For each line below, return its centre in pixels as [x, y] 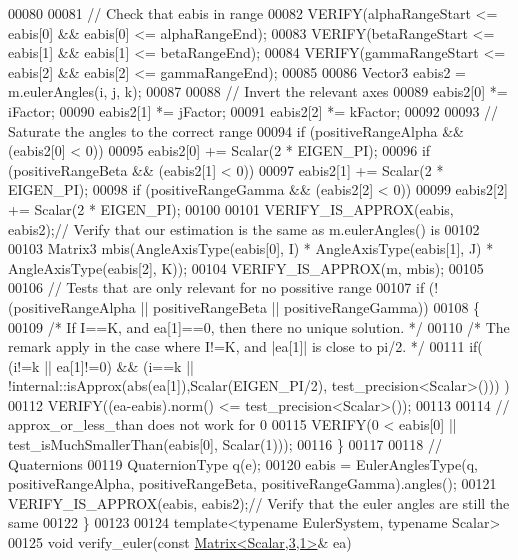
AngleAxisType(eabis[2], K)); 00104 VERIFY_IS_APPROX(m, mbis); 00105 [246, 267]
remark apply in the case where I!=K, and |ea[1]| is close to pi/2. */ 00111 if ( [245, 346]
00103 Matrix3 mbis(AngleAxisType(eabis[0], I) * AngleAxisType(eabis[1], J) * [251, 248]
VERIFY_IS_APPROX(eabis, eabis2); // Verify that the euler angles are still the [259, 502]
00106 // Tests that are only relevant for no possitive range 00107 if [216, 287]
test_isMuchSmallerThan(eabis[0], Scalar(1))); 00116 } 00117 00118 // [225, 444]
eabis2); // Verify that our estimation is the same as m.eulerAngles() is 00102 [244, 228]
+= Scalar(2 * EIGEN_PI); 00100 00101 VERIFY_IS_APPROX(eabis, [231, 208]
